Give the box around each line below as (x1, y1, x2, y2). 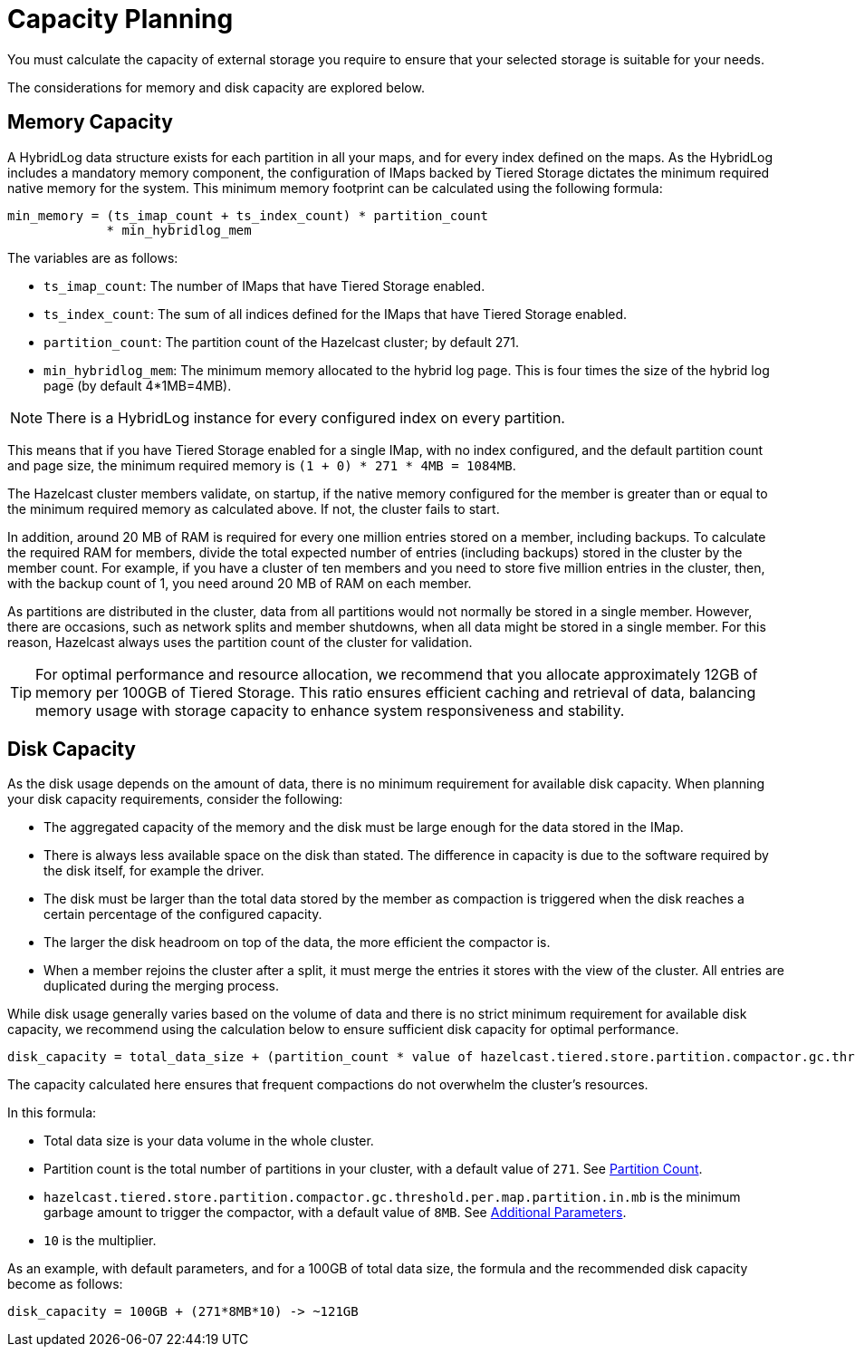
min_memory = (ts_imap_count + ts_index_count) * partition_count (7, 208, 489, 223)
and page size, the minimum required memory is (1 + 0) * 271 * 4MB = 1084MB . (7, 457, 516, 473)
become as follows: (7, 1276, 123, 1292)
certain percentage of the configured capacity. (43, 906, 322, 923)
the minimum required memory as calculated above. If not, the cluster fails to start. (7, 500, 500, 517)
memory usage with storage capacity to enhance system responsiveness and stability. (35, 701, 625, 720)
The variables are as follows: (7, 249, 178, 266)
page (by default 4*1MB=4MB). (43, 377, 232, 393)
